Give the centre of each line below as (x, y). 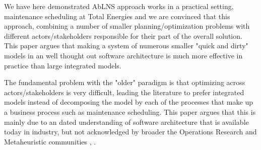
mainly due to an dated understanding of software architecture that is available (126, 122)
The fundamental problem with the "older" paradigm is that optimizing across (125, 82)
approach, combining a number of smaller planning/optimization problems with (127, 26)
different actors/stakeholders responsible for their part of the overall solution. (123, 35)
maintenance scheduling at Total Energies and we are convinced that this (117, 16)
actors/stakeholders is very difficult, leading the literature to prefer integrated (124, 92)
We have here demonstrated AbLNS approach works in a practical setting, (119, 6)
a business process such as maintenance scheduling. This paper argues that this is (130, 111)
